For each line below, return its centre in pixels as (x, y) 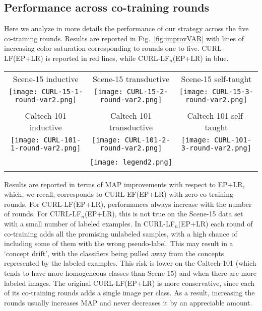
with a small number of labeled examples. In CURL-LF (89, 223)
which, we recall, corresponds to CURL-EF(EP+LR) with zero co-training (119, 194)
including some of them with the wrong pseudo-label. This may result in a (119, 243)
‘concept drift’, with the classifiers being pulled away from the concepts (114, 253)
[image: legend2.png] (131, 162)
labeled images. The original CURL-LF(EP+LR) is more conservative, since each (129, 283)
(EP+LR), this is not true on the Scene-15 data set (164, 214)
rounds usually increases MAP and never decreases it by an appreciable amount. (128, 302)
